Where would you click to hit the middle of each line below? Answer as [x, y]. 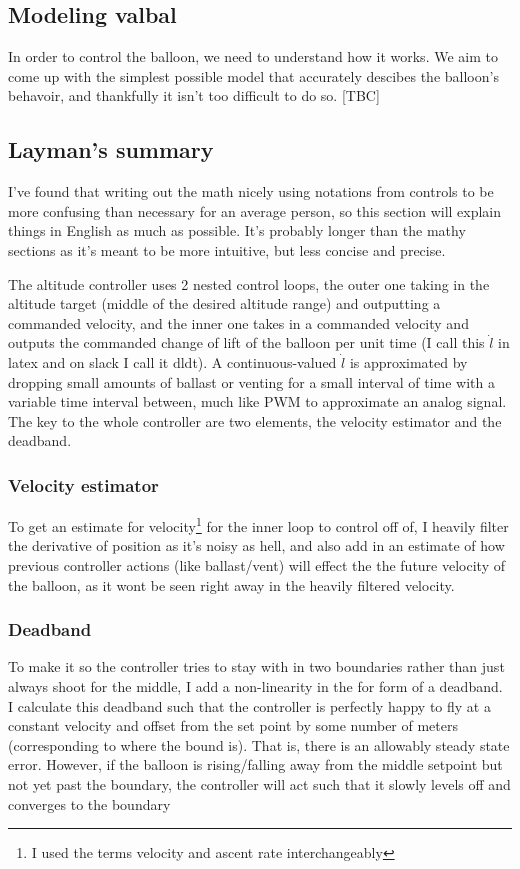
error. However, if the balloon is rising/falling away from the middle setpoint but [255, 764]
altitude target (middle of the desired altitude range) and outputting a [224, 303]
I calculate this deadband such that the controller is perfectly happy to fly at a [249, 705]
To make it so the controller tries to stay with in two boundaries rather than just [256, 666]
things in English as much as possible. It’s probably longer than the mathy [237, 230]
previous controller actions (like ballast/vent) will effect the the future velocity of [256, 564]
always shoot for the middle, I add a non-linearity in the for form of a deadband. [255, 685]
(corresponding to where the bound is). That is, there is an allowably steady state [259, 744]
